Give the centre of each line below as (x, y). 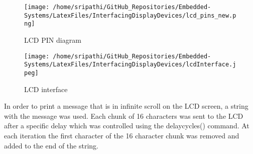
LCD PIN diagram (53, 40)
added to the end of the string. (51, 145)
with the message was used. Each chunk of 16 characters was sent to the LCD (124, 115)
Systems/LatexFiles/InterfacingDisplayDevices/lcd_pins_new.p (130, 15)
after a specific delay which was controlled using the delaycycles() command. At (127, 126)
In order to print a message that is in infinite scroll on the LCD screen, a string (126, 106)
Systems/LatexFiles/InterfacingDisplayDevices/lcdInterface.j (130, 65)
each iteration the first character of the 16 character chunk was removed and (122, 135)
